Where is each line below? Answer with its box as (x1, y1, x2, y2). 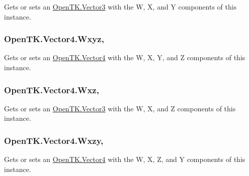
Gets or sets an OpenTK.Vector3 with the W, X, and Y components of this (4, 2, 237, 12)
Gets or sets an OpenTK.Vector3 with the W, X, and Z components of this (4, 103, 236, 113)
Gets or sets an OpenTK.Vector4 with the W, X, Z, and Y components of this (4, 154, 245, 164)
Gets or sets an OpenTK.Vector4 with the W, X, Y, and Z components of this (4, 52, 245, 63)
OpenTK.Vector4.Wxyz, (4, 33, 104, 45)
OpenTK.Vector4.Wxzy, (4, 134, 104, 146)
